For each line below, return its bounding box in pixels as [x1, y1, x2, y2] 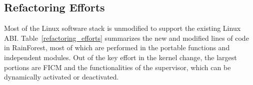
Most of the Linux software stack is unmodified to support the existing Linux [4, 23, 241, 33]
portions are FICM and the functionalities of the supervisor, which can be [4, 62, 231, 72]
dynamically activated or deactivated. [4, 72, 119, 82]
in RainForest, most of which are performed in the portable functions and [4, 42, 230, 53]
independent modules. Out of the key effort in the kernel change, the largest [4, 52, 237, 62]
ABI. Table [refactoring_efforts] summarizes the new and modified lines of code [4, 32, 249, 43]
